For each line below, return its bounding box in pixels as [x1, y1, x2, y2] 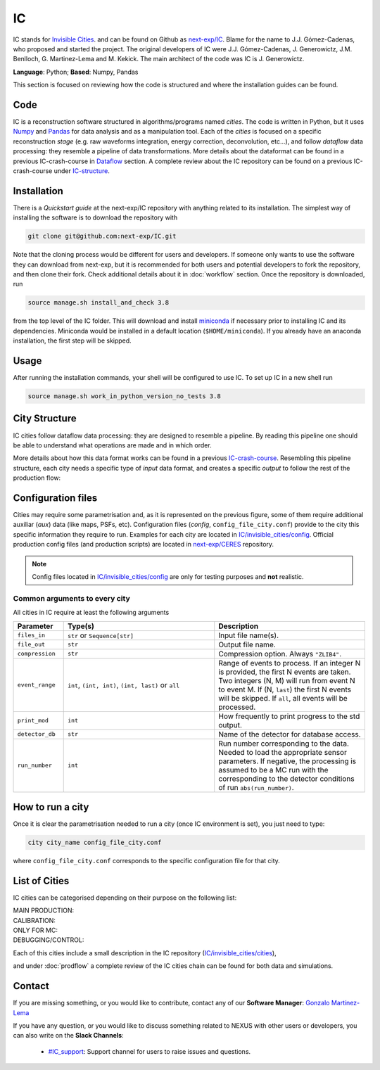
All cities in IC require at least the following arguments [13, 609, 170, 617]
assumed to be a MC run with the [218, 765, 329, 775]
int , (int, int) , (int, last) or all [67, 680, 180, 689]
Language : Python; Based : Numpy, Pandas [13, 68, 139, 76]
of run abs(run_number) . [218, 782, 295, 792]
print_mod [17, 717, 49, 724]
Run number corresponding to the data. [218, 739, 350, 749]
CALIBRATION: [13, 916, 56, 924]
